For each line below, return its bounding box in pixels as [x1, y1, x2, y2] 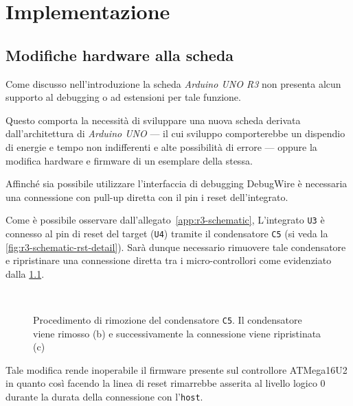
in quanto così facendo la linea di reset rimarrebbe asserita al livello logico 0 [5, 376, 326, 390]
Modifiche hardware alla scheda [5, 44, 234, 65]
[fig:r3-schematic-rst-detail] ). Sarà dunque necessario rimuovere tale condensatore [5, 239, 346, 254]
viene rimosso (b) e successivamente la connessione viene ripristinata [33, 326, 321, 340]
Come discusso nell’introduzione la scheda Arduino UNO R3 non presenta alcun [5, 76, 341, 91]
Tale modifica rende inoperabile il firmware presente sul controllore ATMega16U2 [5, 362, 348, 377]
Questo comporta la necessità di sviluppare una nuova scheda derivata [5, 112, 301, 127]
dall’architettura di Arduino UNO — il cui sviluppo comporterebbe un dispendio [5, 126, 345, 141]
